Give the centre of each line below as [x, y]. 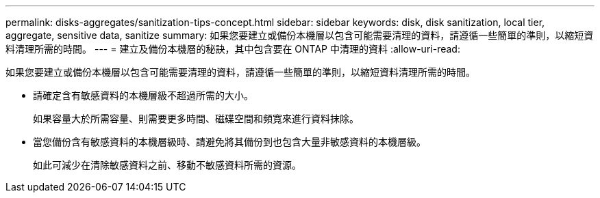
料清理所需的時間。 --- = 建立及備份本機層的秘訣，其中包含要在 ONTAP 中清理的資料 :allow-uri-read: [233, 49]
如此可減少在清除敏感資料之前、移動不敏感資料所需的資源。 [167, 165]
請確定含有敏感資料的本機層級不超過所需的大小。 [143, 95]
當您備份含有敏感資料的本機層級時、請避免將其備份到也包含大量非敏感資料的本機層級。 [229, 142]
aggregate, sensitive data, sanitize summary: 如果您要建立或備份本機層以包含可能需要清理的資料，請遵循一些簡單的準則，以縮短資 [300, 35]
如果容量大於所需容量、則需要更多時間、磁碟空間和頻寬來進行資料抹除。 [196, 118]
